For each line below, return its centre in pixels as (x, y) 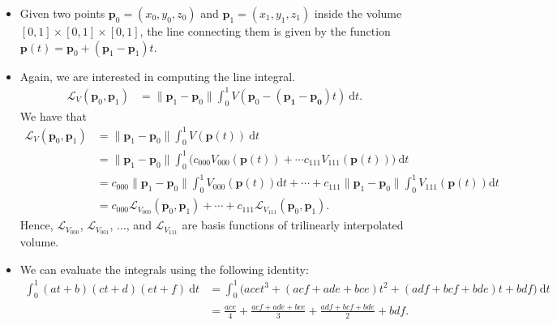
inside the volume (358, 13)
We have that (53, 115)
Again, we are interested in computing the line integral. (158, 76)
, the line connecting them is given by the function (265, 31)
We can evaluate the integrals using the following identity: (164, 269)
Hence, (36, 225)
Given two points (62, 13)
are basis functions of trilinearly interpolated (293, 225)
